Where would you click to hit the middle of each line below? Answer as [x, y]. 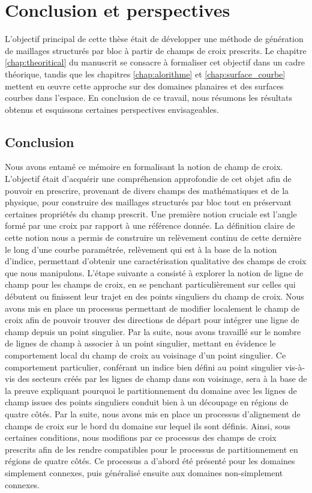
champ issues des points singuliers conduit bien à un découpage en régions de [147, 402]
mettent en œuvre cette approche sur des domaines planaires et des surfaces [144, 86]
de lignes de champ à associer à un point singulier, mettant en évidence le [140, 343]
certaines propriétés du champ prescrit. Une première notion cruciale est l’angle [151, 213]
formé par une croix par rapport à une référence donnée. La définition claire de [150, 225]
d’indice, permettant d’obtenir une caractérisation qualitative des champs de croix [156, 261]
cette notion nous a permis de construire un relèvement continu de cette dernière [153, 237]
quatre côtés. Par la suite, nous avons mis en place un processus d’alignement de [153, 413]
